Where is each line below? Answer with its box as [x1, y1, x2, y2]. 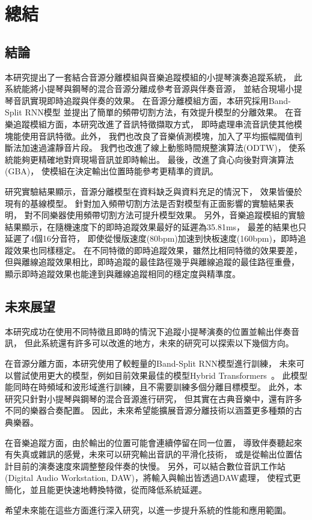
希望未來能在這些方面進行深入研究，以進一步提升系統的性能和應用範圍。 [5, 503, 291, 516]
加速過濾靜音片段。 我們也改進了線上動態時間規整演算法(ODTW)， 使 [21, 141, 298, 154]
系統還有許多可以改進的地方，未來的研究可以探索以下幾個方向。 [41, 337, 294, 349]
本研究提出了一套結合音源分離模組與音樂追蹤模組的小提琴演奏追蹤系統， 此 [5, 70, 302, 83]
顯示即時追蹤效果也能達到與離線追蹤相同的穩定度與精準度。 [5, 268, 240, 280]
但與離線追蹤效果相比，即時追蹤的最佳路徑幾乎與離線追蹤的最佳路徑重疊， [5, 255, 299, 268]
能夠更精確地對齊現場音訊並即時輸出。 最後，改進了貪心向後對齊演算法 [13, 153, 294, 165]
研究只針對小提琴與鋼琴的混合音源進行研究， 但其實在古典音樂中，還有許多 [5, 392, 302, 405]
